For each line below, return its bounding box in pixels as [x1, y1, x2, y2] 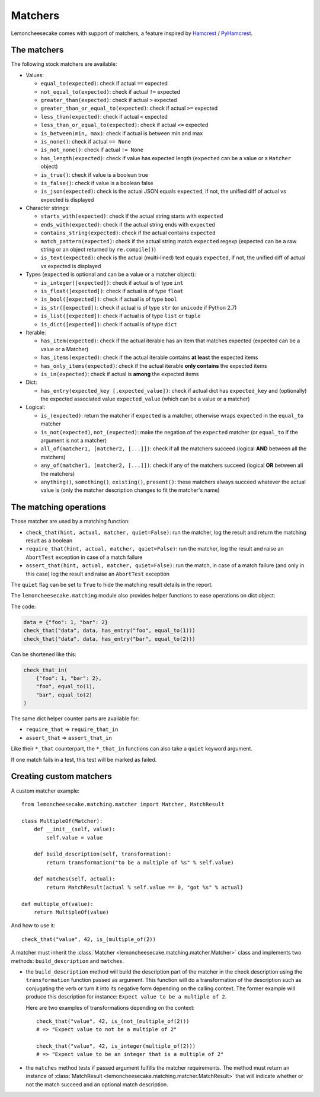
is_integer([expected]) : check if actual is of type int [40, 279, 184, 286]
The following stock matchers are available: [11, 61, 117, 68]
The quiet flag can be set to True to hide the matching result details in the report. [11, 581, 213, 589]
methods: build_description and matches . [11, 957, 124, 964]
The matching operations [11, 502, 107, 513]
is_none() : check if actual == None [40, 138, 132, 145]
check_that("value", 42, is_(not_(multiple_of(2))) [36, 1017, 190, 1025]
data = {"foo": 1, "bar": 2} [23, 619, 108, 625]
